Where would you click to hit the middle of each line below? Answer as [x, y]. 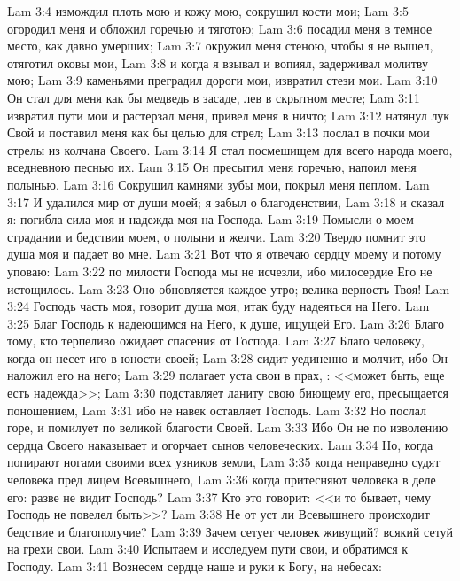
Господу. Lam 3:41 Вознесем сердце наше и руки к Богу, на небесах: [195, 566]
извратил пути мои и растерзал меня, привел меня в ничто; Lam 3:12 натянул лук [229, 115]
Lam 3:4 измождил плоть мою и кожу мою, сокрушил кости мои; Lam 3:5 [208, 11]
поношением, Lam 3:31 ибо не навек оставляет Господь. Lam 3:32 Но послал [217, 410]
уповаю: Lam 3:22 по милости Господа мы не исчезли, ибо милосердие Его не [220, 271]
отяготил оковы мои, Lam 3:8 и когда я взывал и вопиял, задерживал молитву [218, 62]
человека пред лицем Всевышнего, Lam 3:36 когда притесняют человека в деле [222, 480]
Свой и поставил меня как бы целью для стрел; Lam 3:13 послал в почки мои [218, 132]
